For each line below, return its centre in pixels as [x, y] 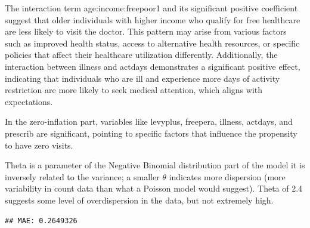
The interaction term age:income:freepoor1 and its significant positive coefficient [151, 8]
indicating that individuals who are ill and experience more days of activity [142, 78]
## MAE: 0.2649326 [41, 221]
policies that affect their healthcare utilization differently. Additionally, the [141, 55]
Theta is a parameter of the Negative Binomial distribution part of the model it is [155, 165]
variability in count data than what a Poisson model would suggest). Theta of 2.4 [154, 188]
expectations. [29, 101]
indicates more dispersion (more [227, 176]
